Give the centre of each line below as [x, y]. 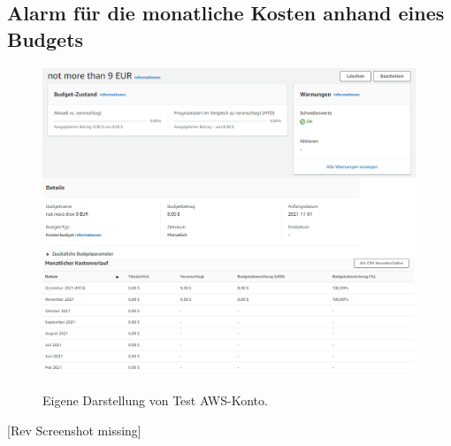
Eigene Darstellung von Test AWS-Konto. [155, 400]
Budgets [46, 38]
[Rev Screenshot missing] [74, 430]
